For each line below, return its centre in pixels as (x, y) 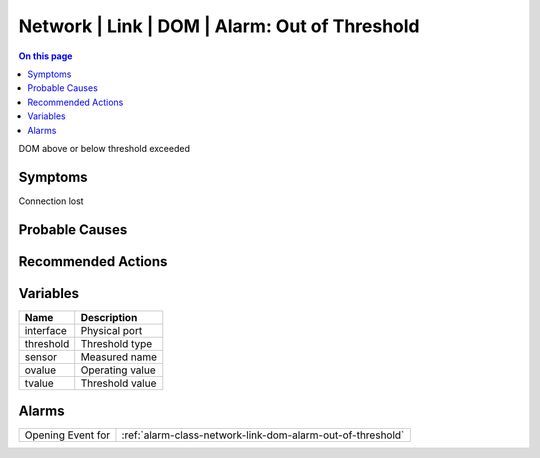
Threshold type (116, 343)
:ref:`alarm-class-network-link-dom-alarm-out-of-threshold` (263, 435)
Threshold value (118, 383)
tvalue (39, 383)
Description (109, 317)
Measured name (119, 357)
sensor (41, 357)
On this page (45, 56)
